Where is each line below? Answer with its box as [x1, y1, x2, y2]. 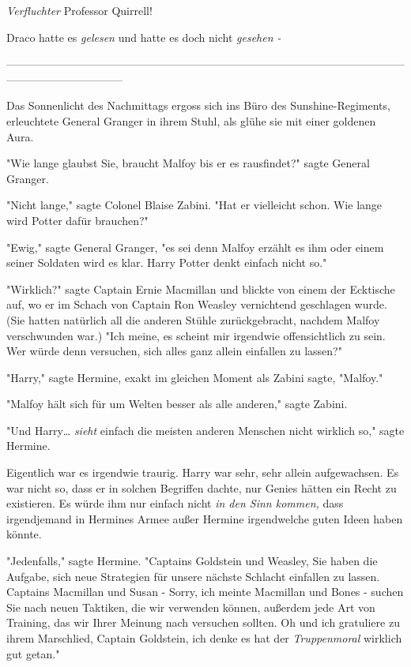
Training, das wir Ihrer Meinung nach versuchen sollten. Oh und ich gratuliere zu [6, 614, 400, 631]
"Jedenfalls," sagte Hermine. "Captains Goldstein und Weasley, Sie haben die [6, 553, 378, 569]
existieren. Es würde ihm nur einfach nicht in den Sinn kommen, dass [6, 495, 344, 511]
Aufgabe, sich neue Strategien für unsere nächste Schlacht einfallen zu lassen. [6, 568, 380, 584]
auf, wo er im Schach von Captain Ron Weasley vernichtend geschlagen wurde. [6, 296, 387, 313]
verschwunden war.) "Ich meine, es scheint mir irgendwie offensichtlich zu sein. [6, 327, 386, 343]
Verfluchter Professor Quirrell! [6, 2, 153, 18]
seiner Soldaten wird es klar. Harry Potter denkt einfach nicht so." [6, 254, 327, 271]
